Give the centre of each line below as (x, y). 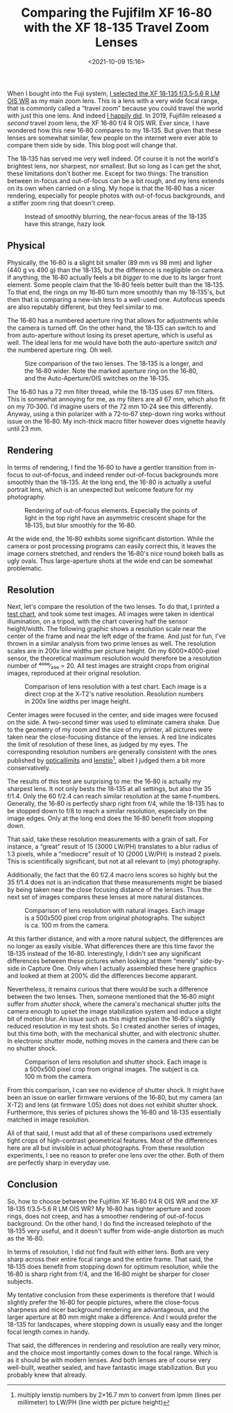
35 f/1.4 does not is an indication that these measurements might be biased (115, 882)
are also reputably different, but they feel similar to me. (86, 307)
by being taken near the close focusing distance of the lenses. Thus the (110, 890)
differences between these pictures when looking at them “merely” (103, 961)
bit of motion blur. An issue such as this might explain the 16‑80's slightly (111, 1019)
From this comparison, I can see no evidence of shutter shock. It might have (116, 1090)
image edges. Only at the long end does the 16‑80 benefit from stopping (110, 818)
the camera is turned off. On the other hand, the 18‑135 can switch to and (112, 328)
